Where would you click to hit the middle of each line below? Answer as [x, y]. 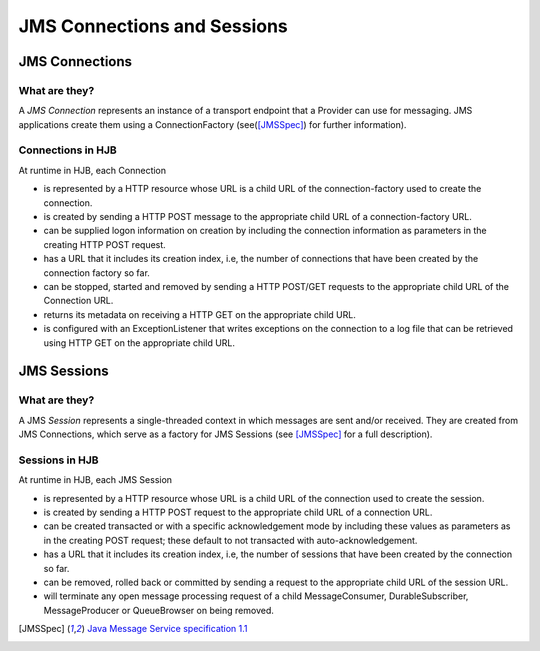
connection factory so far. [96, 272]
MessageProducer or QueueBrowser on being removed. [159, 610]
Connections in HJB [67, 150]
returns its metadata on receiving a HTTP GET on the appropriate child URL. [200, 314]
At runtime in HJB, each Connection [92, 170]
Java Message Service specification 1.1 [167, 629]
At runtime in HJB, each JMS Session [95, 480]
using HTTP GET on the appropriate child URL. [139, 342]
